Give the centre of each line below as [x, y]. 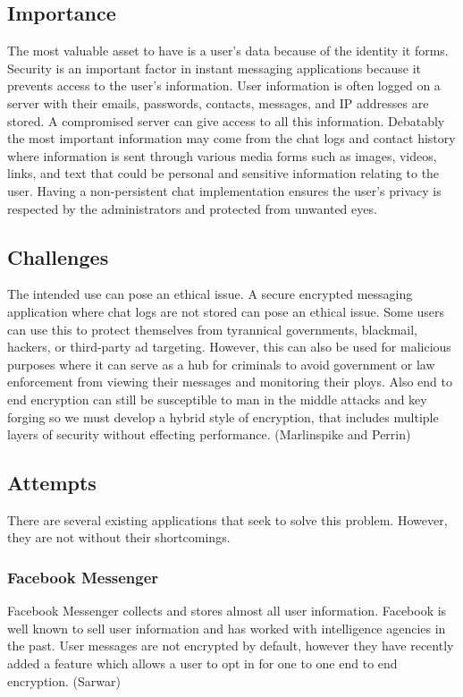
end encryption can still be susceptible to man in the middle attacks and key [217, 399]
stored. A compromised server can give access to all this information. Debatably [226, 120]
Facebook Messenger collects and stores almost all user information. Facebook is [227, 611]
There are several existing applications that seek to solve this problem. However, [227, 519]
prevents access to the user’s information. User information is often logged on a [224, 85]
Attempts [52, 483]
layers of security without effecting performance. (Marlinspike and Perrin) [209, 434]
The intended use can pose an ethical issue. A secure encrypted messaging [210, 294]
